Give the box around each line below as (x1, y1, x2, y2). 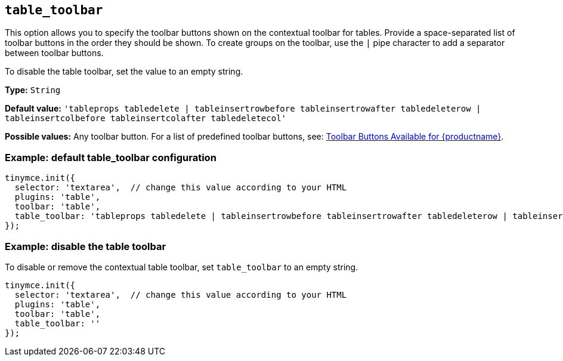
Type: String (5, 85, 61, 95)
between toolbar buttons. (5, 48, 104, 58)
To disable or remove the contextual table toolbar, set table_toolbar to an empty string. (5, 261, 358, 272)
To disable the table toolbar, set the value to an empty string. (5, 66, 243, 77)
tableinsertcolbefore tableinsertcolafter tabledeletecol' (5, 113, 287, 124)
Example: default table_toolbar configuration (5, 151, 216, 163)
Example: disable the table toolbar (5, 240, 166, 252)
